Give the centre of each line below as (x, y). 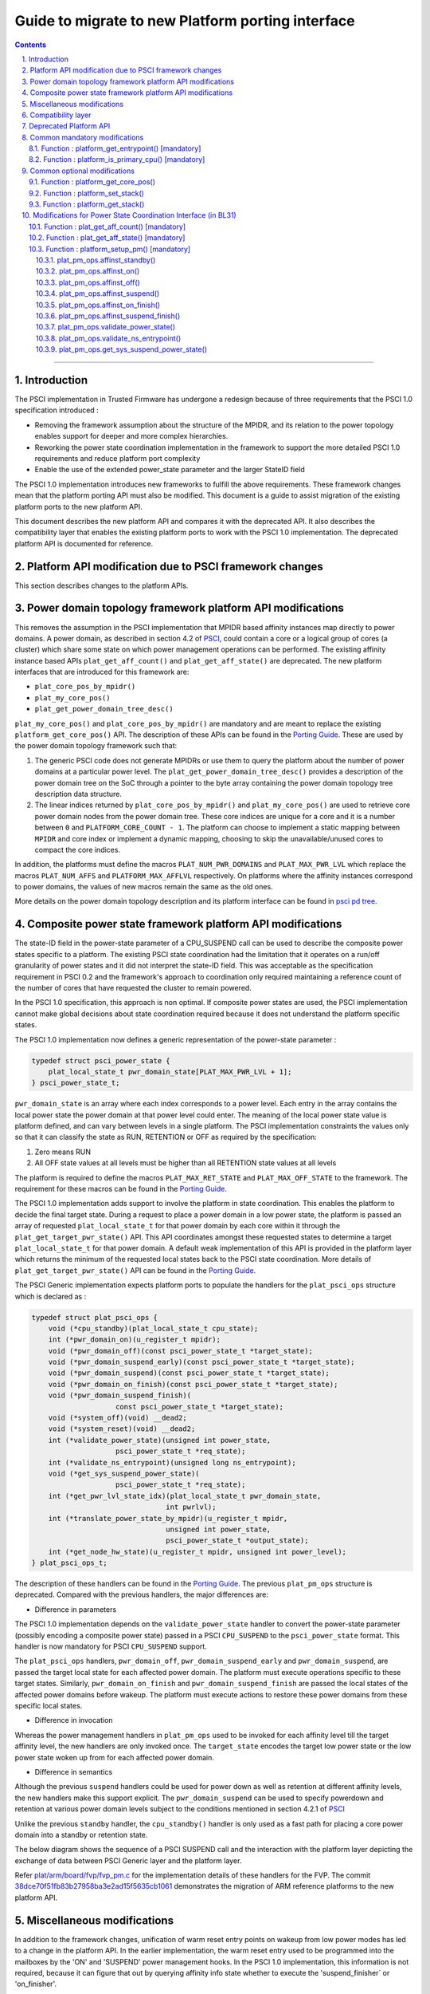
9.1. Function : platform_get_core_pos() (92, 182)
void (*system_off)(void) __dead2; (117, 1418)
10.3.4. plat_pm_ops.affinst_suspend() (98, 294)
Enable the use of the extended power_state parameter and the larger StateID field (170, 470)
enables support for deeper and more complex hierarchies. (131, 436)
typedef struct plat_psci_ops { (95, 1317)
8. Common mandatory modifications (83, 137)
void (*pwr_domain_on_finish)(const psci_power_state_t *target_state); (193, 1384)
